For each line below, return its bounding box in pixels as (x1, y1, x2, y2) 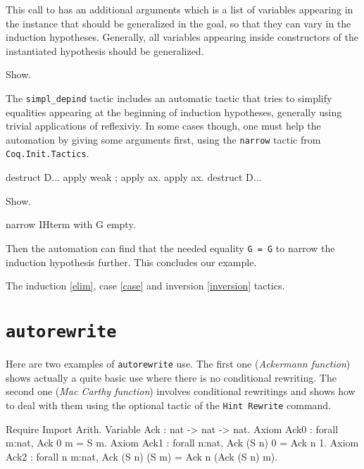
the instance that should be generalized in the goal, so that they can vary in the (6, 15, 351, 30)
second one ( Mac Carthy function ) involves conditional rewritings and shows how (6, 384, 356, 399)
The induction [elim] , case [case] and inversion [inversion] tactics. (6, 278, 285, 293)
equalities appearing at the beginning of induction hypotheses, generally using (6, 104, 342, 119)
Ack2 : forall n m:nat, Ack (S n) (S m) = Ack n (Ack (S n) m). (6, 449, 278, 463)
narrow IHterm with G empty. (6, 217, 136, 232)
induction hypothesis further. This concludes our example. (6, 254, 257, 269)
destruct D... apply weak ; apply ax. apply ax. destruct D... (6, 170, 262, 185)
